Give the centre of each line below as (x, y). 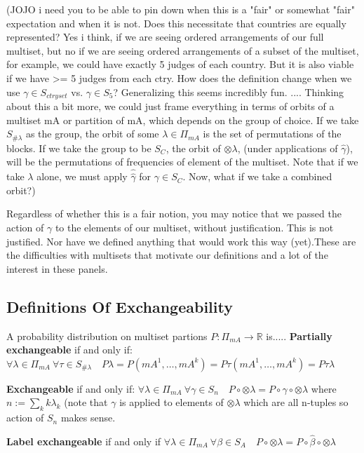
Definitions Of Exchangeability (120, 306)
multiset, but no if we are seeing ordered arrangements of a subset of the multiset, (183, 50)
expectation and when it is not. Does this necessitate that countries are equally (176, 23)
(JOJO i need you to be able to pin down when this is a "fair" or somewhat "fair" (181, 9)
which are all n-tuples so (296, 402)
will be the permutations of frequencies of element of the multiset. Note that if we (182, 162)
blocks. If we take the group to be (79, 148)
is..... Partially (299, 336)
